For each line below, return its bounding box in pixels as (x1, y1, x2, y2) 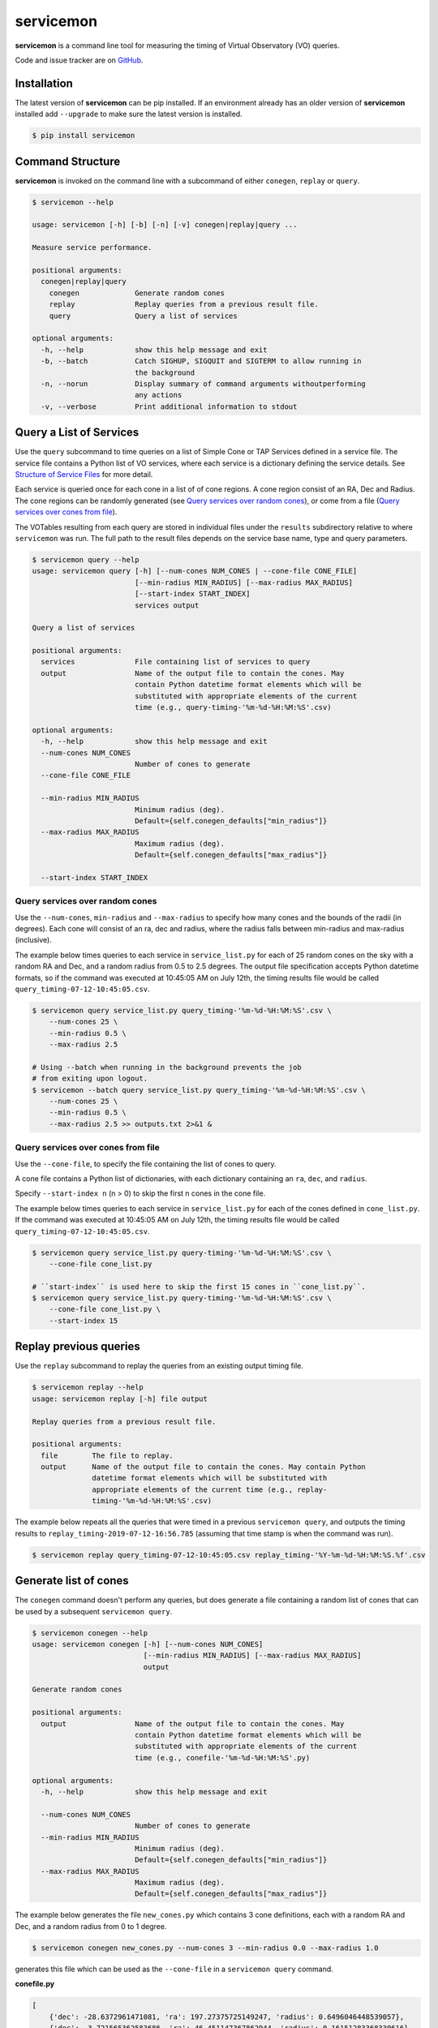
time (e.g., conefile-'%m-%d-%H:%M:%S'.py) (134, 1753, 311, 1762)
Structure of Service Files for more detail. (15, 470, 153, 479)
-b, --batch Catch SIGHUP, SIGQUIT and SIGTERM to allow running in (41, 357, 362, 366)
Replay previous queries (15, 1339, 141, 1354)
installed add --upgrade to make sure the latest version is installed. (15, 110, 243, 119)
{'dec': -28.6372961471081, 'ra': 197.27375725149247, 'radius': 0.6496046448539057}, (49, 2012, 405, 2022)
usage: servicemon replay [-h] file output (32, 1394, 208, 1403)
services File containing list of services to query (41, 657, 311, 667)
